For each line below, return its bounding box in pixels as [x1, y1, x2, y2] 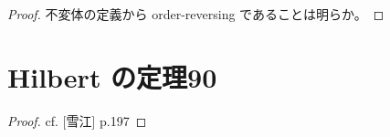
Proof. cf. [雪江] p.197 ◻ [7, 111, 147, 130]
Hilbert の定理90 [7, 58, 217, 95]
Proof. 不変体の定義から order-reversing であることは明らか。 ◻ [7, 5, 385, 23]
